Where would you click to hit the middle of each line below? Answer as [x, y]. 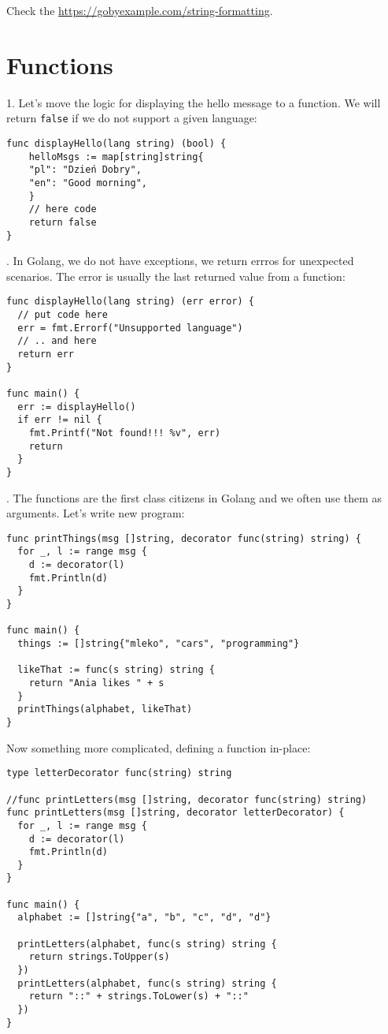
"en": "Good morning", [88, 183]
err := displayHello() [77, 407]
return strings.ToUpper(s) [99, 957]
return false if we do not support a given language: [132, 118]
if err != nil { [60, 420]
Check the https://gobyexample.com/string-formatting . [140, 10]
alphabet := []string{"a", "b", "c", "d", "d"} [144, 918]
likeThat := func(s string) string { [116, 670]
